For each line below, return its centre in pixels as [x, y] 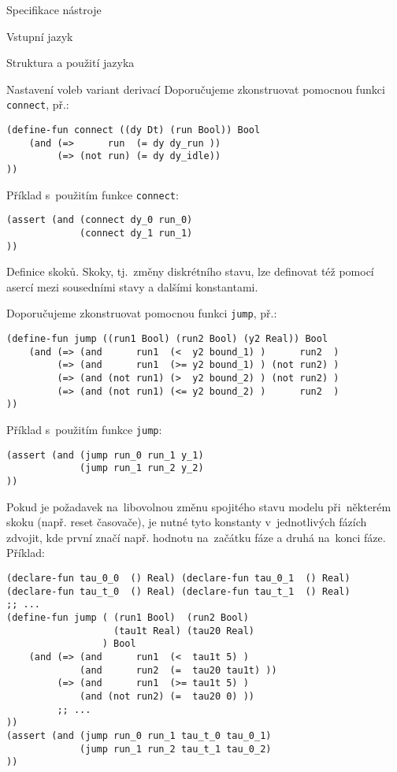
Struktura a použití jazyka [70, 63]
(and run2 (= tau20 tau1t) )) [178, 670]
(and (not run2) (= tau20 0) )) [167, 696]
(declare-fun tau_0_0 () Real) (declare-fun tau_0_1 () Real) [178, 579]
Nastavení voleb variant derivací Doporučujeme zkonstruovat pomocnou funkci [196, 89]
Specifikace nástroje [54, 9]
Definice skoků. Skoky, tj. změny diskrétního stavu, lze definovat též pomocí [190, 271]
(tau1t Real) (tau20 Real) [184, 631]
